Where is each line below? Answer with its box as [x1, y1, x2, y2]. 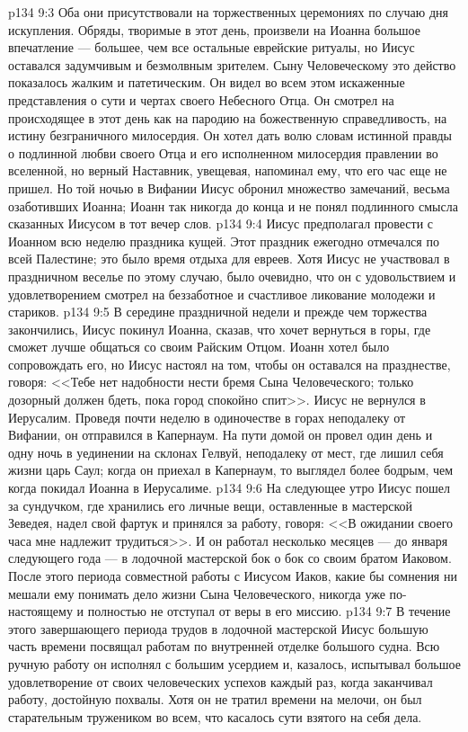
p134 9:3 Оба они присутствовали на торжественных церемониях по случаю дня [8, 3, 448, 21]
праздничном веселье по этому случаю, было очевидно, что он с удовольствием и [8, 266, 456, 285]
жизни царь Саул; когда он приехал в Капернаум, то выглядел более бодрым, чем [8, 460, 454, 479]
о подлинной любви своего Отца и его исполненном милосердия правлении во [8, 143, 438, 162]
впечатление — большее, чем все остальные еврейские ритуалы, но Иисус [8, 38, 415, 57]
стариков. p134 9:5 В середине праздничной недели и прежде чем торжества [8, 302, 428, 321]
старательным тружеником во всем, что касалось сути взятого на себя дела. [8, 707, 422, 726]
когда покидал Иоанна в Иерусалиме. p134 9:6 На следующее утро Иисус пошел [8, 478, 451, 497]
